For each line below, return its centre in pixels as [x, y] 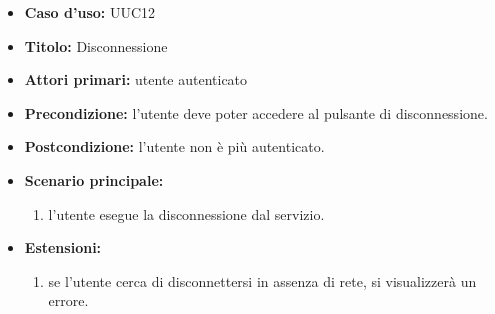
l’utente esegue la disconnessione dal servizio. [186, 213]
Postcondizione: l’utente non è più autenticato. [174, 146]
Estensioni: [63, 247]
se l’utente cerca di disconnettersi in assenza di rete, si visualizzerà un [262, 280]
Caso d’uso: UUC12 [90, 12]
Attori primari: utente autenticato [136, 79]
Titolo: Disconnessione [96, 45]
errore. [68, 300]
